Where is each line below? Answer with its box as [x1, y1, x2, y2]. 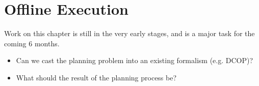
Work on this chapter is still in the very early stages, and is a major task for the [4, 28, 255, 39]
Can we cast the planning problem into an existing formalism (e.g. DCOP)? [16, 55, 253, 66]
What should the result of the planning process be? [16, 72, 177, 82]
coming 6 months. [4, 38, 60, 48]
